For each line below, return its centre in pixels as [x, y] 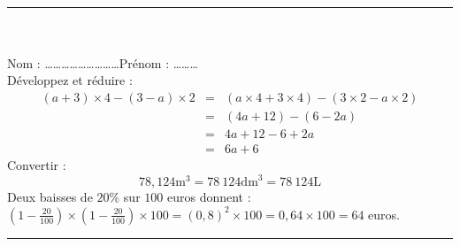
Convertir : [37, 165]
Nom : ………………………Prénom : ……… [103, 62]
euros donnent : [209, 197]
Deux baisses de [50, 197]
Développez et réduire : [70, 80]
